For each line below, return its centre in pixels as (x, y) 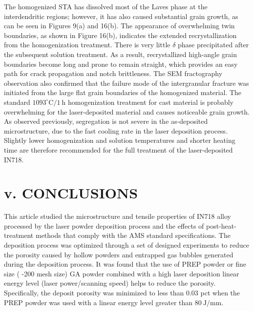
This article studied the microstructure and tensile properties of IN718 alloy (117, 216)
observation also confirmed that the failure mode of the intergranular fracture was (126, 83)
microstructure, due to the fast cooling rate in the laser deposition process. (116, 130)
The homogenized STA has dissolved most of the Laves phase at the (106, 6)
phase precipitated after (213, 45)
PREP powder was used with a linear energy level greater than (98, 302)
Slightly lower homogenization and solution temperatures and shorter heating (120, 140)
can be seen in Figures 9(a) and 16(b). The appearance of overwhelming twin (119, 26)
